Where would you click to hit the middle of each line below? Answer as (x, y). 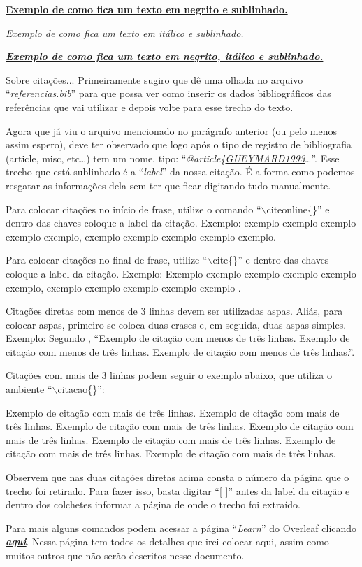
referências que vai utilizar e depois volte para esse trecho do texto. (150, 107)
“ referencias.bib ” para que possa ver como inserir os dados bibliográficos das (168, 93)
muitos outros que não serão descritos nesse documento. (125, 555)
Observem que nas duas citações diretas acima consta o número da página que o (178, 477)
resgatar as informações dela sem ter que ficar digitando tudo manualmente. (168, 185)
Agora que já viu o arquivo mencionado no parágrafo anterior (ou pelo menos (172, 130)
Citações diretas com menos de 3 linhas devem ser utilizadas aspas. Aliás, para (174, 311)
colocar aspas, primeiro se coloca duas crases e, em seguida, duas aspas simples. (176, 324)
